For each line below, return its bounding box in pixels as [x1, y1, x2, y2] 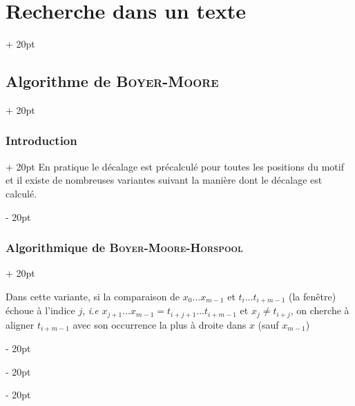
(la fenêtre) [289, 289, 336, 303]
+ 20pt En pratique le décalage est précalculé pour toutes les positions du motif [6, 159, 344, 173]
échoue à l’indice [6, 303, 75, 318]
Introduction [6, 132, 77, 149]
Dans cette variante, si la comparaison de [6, 289, 180, 303]
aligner [6, 317, 35, 331]
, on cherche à [290, 303, 349, 318]
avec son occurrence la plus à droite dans [73, 317, 247, 331]
